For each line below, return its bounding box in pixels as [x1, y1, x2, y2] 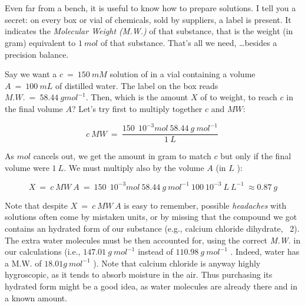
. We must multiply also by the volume [64, 161, 204, 173]
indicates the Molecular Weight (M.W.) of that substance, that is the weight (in [5, 25, 293, 37]
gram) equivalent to [5, 36, 76, 48]
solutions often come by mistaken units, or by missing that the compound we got [5, 210, 297, 223]
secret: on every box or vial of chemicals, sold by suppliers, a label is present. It [5, 13, 291, 25]
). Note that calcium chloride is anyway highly [93, 256, 261, 269]
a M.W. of [5, 256, 42, 269]
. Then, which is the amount [85, 91, 188, 103]
